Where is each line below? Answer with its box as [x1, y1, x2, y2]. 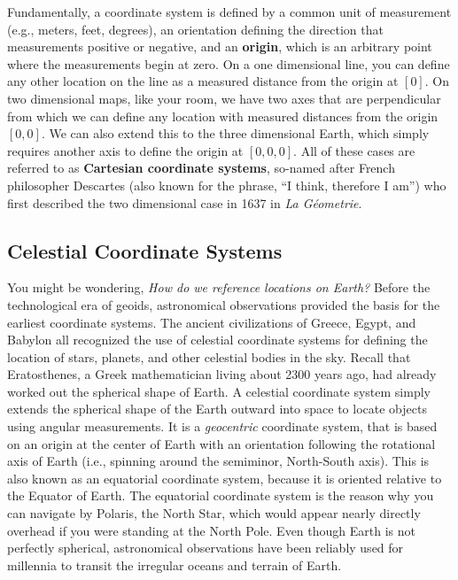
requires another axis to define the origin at [7, 141, 244, 159]
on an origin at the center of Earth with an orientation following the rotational [7, 434, 436, 452]
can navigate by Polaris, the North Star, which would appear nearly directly [7, 504, 421, 522]
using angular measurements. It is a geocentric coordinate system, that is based [7, 417, 438, 436]
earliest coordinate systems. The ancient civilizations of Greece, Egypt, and [7, 313, 416, 331]
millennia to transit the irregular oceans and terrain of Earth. [7, 555, 342, 574]
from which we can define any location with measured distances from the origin [7, 106, 439, 125]
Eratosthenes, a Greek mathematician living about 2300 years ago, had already [7, 365, 437, 383]
